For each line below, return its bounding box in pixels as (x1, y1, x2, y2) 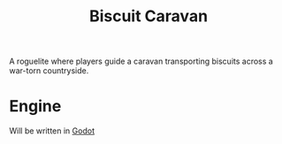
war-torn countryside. (9, 65, 89, 76)
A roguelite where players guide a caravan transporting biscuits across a (9, 56, 274, 67)
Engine (9, 96, 62, 117)
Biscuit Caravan (88, 6, 209, 27)
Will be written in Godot (9, 125, 95, 136)
